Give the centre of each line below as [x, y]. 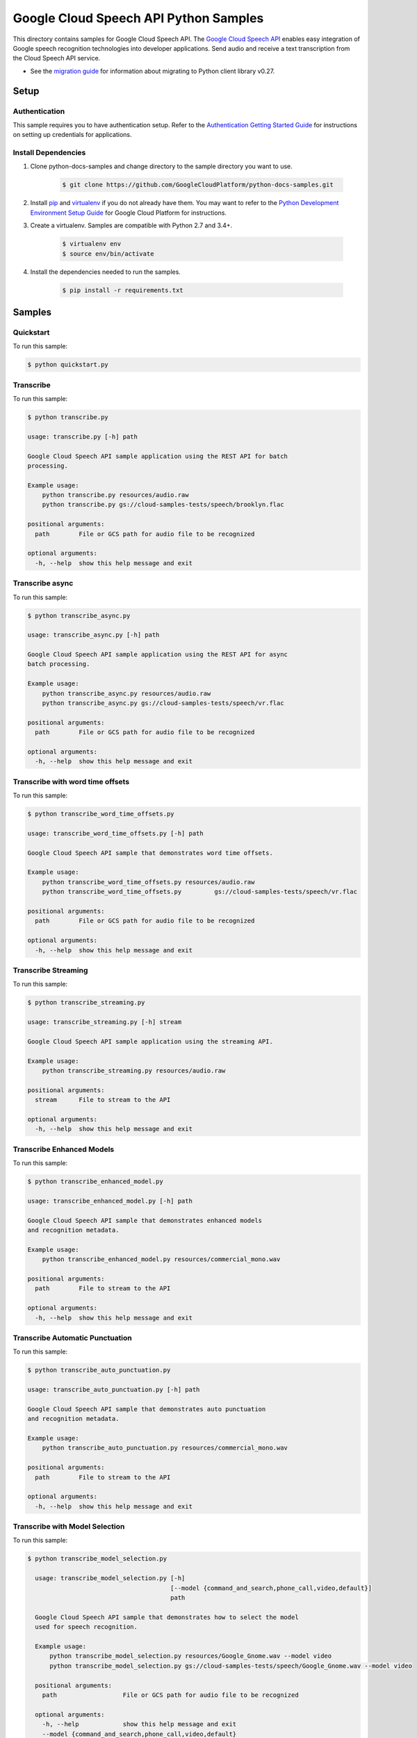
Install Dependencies [49, 153]
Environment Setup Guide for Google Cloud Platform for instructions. [129, 213]
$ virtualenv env [92, 244]
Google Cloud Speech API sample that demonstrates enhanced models [145, 1220]
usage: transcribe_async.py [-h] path [93, 635]
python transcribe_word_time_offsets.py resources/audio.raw [148, 882]
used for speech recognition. [87, 1627]
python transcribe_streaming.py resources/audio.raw [134, 1071]
